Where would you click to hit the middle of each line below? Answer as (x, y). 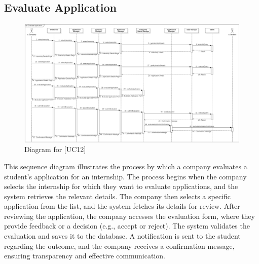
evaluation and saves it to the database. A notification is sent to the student (122, 236)
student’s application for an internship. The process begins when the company (125, 176)
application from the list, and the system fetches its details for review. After (122, 206)
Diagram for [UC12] (55, 149)
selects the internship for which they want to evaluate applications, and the (121, 186)
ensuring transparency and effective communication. (85, 256)
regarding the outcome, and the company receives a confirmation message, (119, 246)
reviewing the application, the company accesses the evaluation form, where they (129, 216)
